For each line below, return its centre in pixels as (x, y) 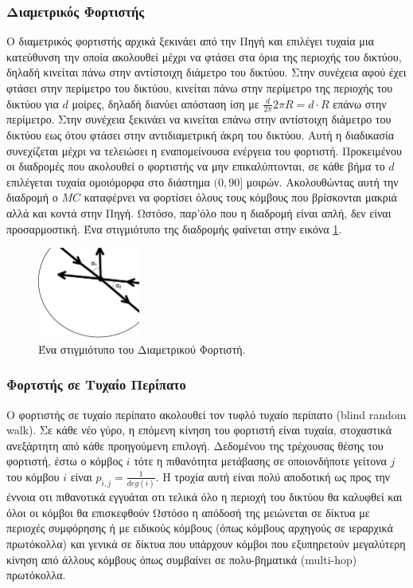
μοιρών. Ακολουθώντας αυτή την (322, 181)
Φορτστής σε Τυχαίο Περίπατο (96, 384)
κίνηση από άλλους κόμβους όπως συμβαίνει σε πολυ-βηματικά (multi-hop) (182, 559)
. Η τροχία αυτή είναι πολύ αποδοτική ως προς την (273, 476)
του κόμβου (33, 476)
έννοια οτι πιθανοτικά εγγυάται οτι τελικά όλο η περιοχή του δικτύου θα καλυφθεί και (205, 497)
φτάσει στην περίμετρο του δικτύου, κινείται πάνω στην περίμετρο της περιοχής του (200, 88)
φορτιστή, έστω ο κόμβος (65, 461)
